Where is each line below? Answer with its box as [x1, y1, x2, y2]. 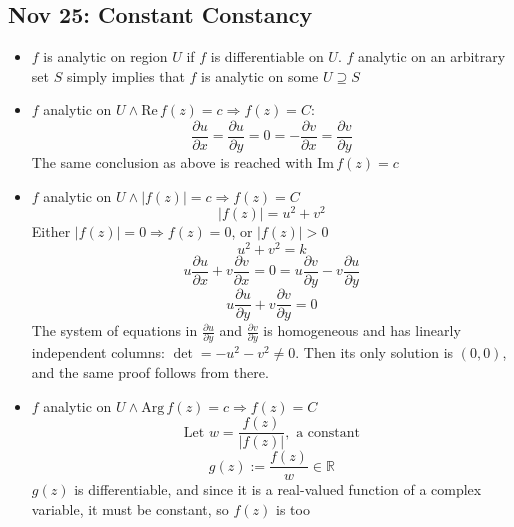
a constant [296, 425, 360, 440]
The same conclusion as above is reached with [31, 152, 313, 173]
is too [276, 498, 310, 519]
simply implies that [66, 65, 185, 86]
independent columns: [31, 342, 165, 363]
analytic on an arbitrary [358, 46, 506, 67]
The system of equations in [31, 320, 198, 341]
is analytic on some [201, 65, 319, 86]
